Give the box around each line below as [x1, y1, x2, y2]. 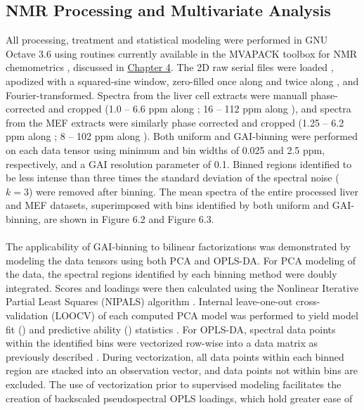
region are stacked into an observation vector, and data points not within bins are [6, 363, 358, 378]
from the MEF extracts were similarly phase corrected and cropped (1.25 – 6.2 [6, 115, 344, 129]
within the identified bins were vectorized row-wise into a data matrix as [6, 335, 318, 350]
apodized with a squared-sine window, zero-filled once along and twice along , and [6, 73, 359, 88]
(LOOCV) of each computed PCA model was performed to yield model [51, 308, 358, 323]
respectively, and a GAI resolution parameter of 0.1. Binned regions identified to [6, 156, 352, 171]
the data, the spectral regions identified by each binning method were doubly [6, 267, 337, 281]
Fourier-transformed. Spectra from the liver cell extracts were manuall [6, 87, 308, 102]
